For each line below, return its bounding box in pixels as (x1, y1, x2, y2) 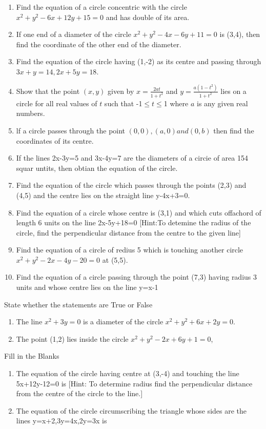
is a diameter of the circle (83, 316, 163, 327)
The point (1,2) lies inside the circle (16, 333, 129, 344)
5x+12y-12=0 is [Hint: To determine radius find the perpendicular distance (16, 378, 253, 388)
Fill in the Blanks (4, 350, 59, 361)
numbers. (16, 108, 45, 119)
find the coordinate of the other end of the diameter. (16, 38, 181, 49)
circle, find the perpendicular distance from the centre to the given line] (16, 227, 241, 238)
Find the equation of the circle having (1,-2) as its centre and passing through (16, 56, 261, 67)
